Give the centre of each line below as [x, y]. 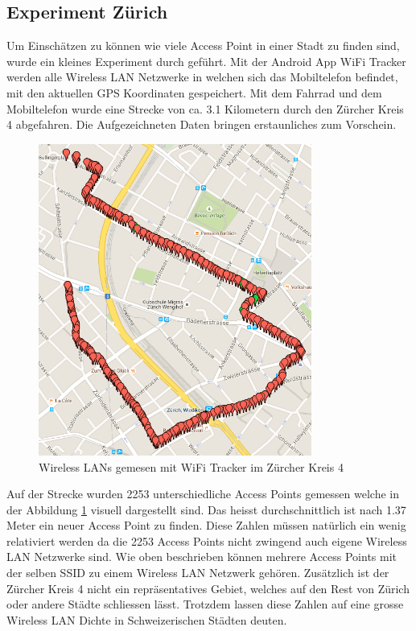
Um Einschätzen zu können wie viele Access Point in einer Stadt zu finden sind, [203, 45]
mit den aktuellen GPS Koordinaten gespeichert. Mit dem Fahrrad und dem [194, 92]
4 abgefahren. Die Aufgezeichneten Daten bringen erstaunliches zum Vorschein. [202, 124]
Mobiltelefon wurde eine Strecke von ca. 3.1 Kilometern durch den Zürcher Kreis [205, 108]
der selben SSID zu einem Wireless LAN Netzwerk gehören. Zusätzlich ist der [198, 573]
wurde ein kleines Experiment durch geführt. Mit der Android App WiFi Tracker [206, 61]
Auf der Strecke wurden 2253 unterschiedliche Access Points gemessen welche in [203, 494]
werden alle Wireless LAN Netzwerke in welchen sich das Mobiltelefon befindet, [202, 77]
